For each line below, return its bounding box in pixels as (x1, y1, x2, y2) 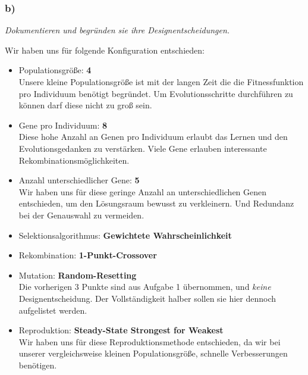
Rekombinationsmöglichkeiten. (18, 154, 130, 166)
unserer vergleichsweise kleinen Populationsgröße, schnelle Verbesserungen (18, 347, 288, 360)
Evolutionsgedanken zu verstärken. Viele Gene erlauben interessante (18, 142, 267, 154)
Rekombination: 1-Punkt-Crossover (18, 249, 157, 261)
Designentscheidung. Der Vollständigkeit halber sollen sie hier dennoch (18, 292, 276, 304)
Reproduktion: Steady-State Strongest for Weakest (18, 324, 224, 336)
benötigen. (18, 358, 57, 371)
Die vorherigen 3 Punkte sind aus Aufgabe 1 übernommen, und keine (18, 280, 271, 293)
